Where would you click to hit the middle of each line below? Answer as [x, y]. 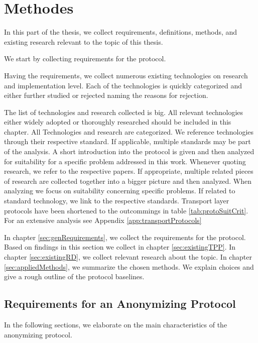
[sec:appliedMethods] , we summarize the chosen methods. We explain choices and [129, 266]
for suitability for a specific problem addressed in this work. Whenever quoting [125, 161]
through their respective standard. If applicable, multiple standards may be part [127, 141]
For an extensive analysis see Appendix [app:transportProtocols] [103, 220]
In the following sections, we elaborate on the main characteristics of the [116, 324]
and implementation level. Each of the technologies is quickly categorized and [123, 85]
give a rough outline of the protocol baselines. [74, 276]
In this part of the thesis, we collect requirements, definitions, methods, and [121, 32]
